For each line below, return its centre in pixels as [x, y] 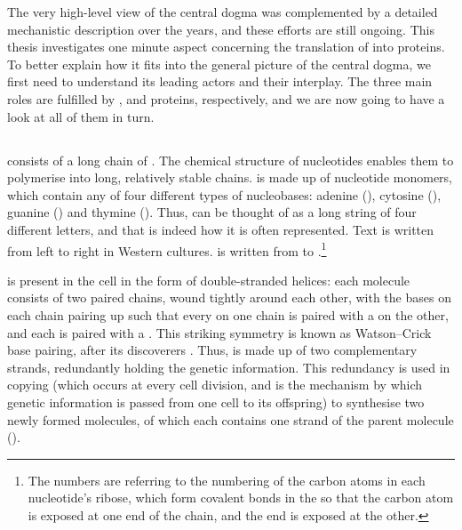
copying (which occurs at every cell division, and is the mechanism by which [215, 385]
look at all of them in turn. [81, 116]
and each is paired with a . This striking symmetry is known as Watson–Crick [219, 332]
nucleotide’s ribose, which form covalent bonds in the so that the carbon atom [241, 498]
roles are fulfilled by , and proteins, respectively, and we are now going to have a [226, 98]
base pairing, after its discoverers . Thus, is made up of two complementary [212, 350]
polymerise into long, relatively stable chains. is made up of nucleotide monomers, [230, 177]
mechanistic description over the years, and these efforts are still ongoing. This [221, 29]
